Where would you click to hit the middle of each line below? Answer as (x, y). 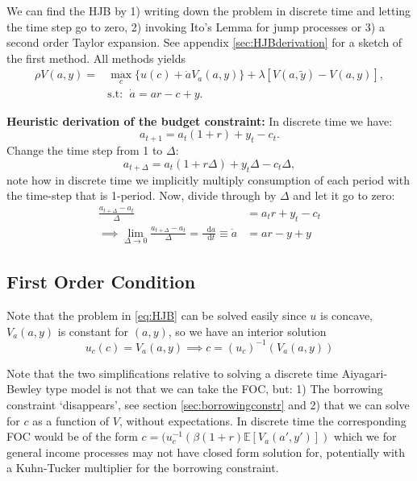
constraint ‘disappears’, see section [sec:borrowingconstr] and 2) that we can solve (208, 404)
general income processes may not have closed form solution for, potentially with (206, 452)
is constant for (93, 331)
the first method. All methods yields (96, 58)
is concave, (347, 315)
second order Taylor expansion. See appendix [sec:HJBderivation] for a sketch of (204, 42)
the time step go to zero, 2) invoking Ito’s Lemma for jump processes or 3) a (196, 26)
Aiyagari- (365, 373)
